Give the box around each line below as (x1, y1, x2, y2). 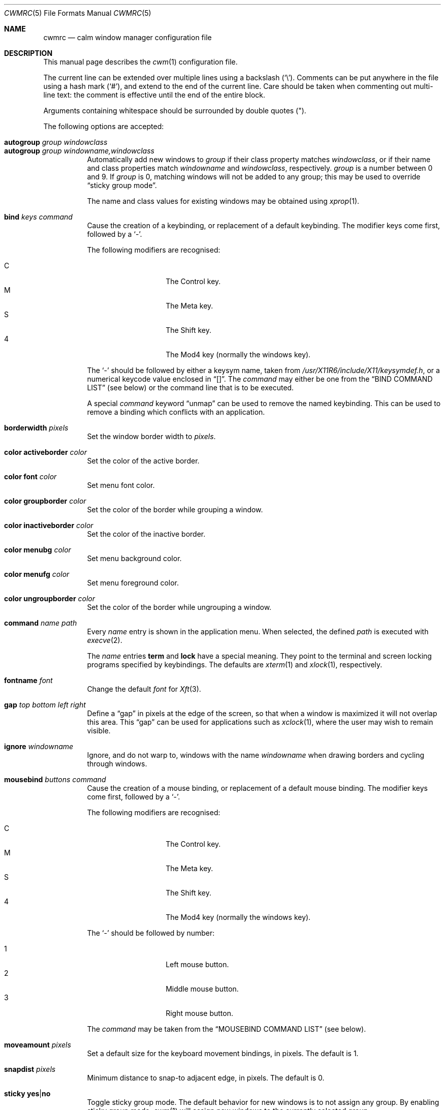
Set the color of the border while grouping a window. (87, 505, 263, 514)
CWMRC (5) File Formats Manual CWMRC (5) (4, 9, 151, 17)
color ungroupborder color (4, 594, 96, 603)
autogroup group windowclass (4, 138, 108, 146)
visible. (87, 726, 111, 735)
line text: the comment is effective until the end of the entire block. (43, 90, 266, 99)
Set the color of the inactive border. (87, 530, 206, 538)
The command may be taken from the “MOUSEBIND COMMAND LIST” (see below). (87, 1025, 366, 1033)
